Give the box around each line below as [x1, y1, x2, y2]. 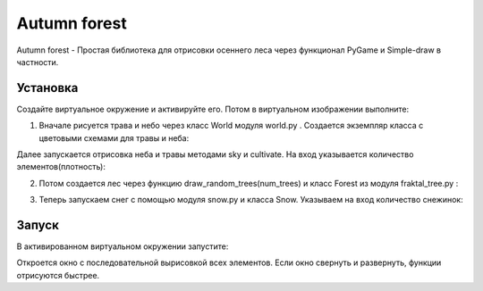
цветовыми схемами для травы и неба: [38, 132, 190, 143]
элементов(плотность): [16, 162, 106, 172]
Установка [16, 80, 79, 96]
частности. [16, 56, 59, 67]
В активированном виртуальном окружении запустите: [16, 241, 229, 252]
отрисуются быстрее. [16, 270, 100, 280]
